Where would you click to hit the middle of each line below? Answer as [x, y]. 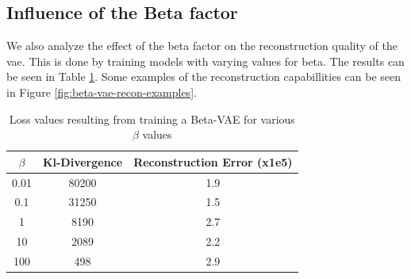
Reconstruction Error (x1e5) [213, 161]
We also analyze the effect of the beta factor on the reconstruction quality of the [202, 46]
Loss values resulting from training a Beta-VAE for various [152, 118]
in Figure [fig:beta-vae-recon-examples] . [102, 92]
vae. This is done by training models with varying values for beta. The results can [205, 61]
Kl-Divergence [83, 161]
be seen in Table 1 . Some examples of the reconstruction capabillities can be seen [204, 76]
